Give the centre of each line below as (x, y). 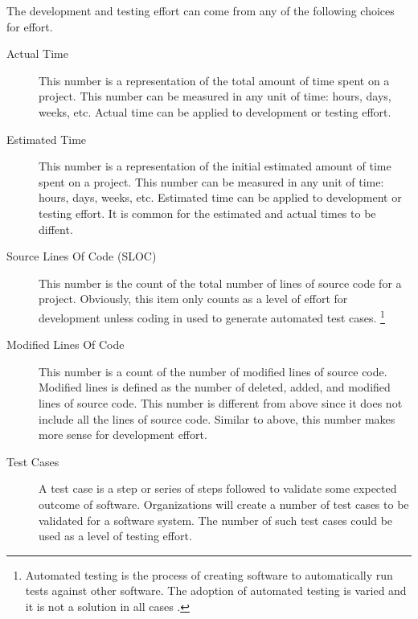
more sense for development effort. (123, 435)
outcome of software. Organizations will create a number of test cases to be (224, 504)
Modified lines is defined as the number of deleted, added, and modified (215, 387)
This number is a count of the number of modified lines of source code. (213, 371)
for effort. (30, 26)
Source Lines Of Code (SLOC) (82, 256)
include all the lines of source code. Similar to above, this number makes (217, 418)
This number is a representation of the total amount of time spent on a (214, 80)
